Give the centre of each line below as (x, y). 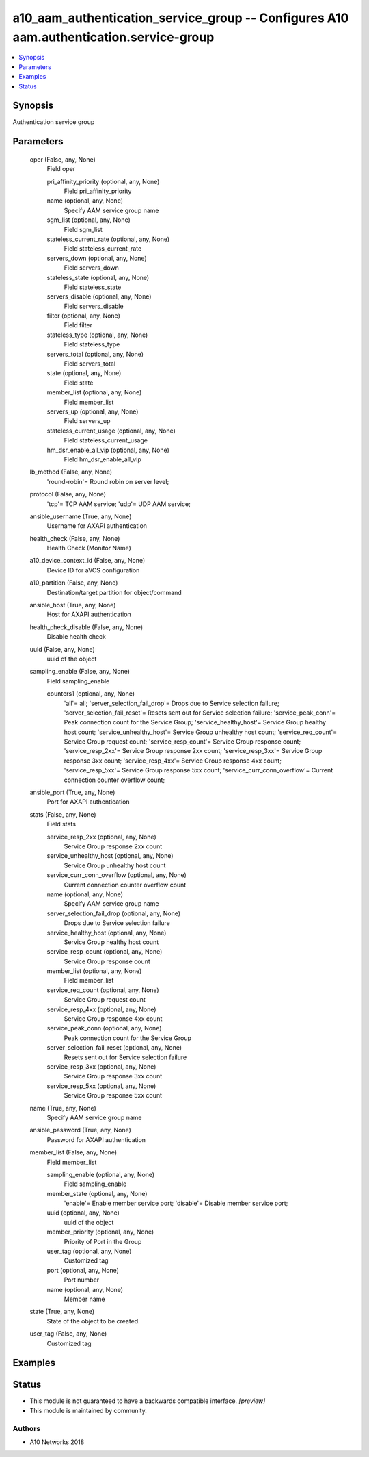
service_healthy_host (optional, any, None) (107, 933)
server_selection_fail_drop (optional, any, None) (114, 913)
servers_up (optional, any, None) (93, 411)
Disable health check (76, 637)
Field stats (61, 824)
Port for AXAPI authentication (88, 802)
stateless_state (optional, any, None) (98, 277)
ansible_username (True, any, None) (81, 516)
